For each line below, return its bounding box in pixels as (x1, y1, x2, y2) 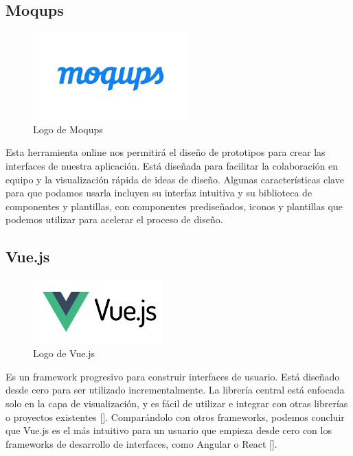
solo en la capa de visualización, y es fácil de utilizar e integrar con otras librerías (5, 396, 348, 410)
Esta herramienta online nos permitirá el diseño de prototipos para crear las (5, 145, 326, 159)
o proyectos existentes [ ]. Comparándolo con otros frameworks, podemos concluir (5, 409, 345, 424)
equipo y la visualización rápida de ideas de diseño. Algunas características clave (5, 172, 344, 186)
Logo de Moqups (33, 122, 103, 136)
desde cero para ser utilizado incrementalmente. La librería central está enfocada (5, 383, 345, 397)
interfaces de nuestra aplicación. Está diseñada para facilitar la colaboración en (5, 158, 339, 172)
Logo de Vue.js (33, 346, 95, 361)
